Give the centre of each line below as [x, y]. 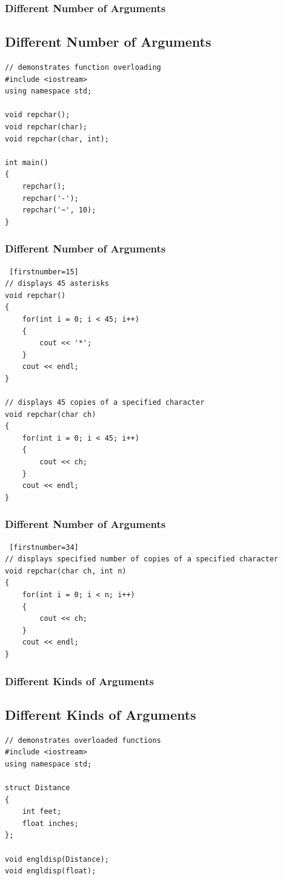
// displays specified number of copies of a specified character [142, 559]
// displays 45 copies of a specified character [105, 403]
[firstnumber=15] [44, 272]
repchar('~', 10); [59, 210]
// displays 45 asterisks [57, 284]
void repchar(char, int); [57, 139]
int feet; [42, 812]
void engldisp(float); [51, 871]
